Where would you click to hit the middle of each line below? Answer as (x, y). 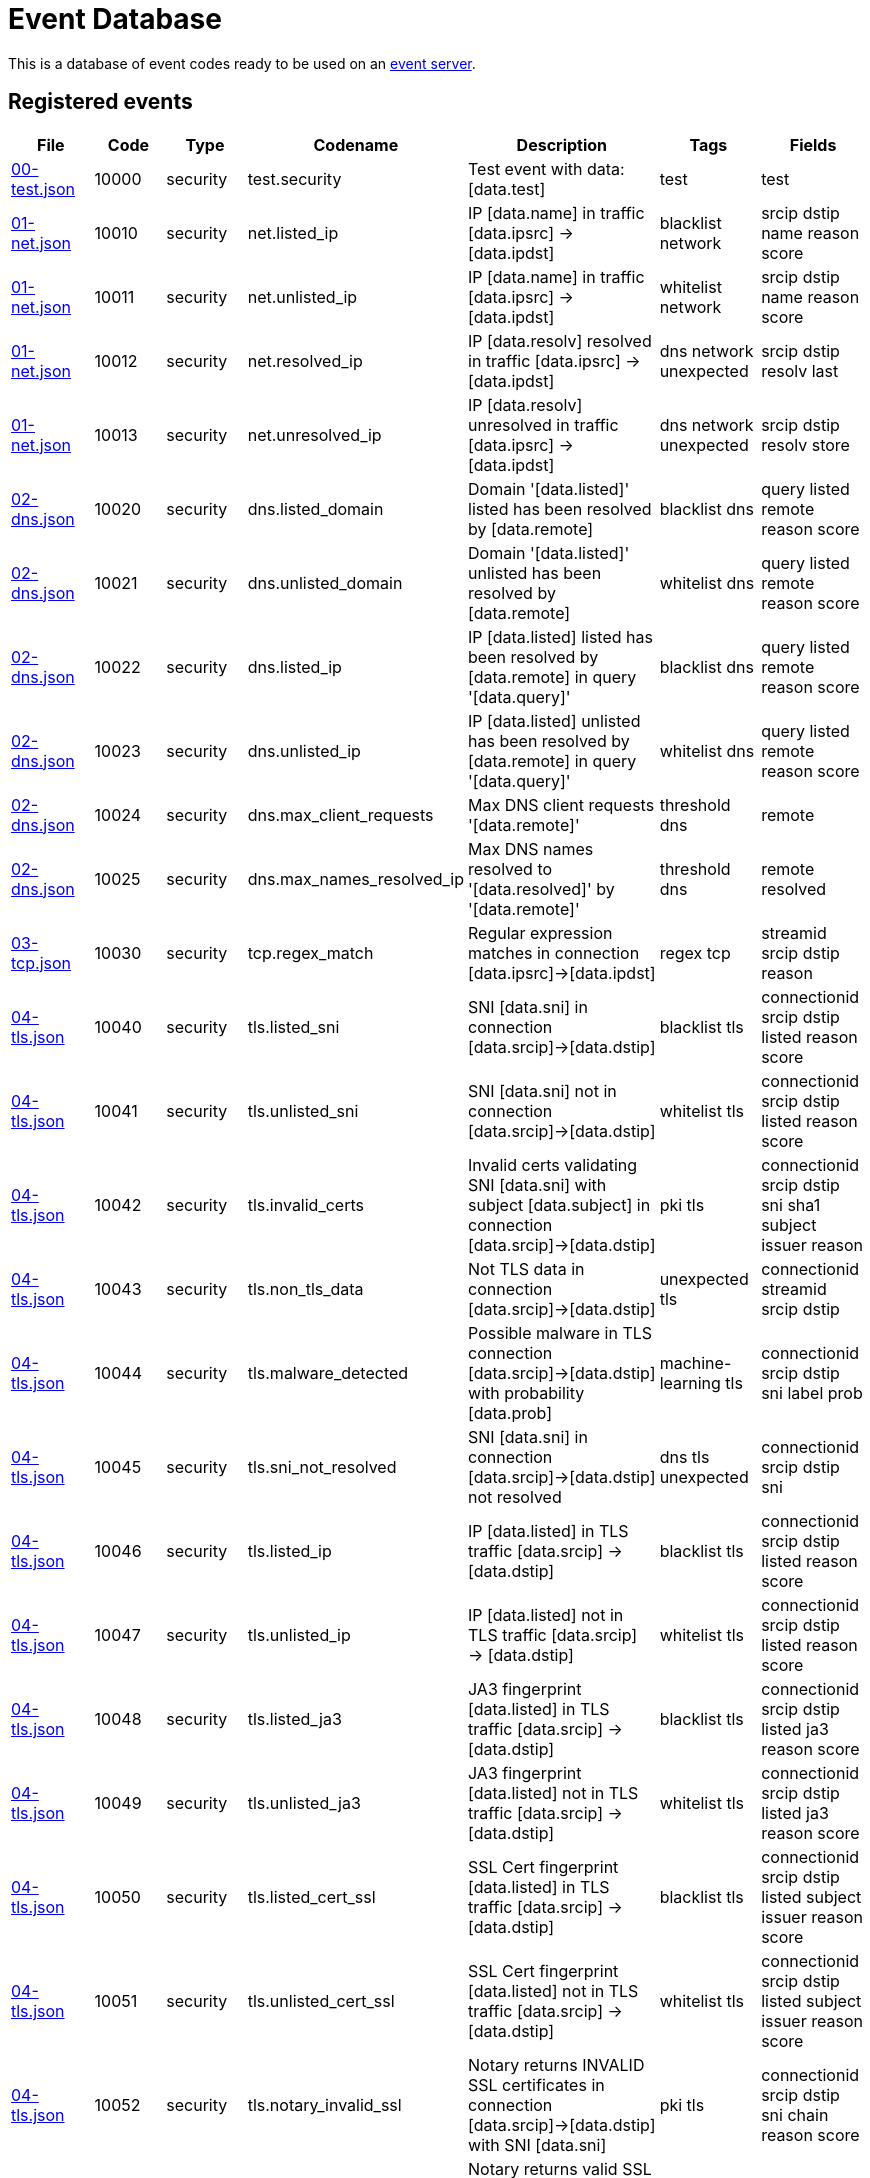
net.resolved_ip (305, 360)
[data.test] (507, 188)
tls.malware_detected (328, 1372)
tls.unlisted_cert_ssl (321, 2000)
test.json (43, 188)
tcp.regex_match (310, 952)
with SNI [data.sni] (537, 2144)
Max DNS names (531, 848)
